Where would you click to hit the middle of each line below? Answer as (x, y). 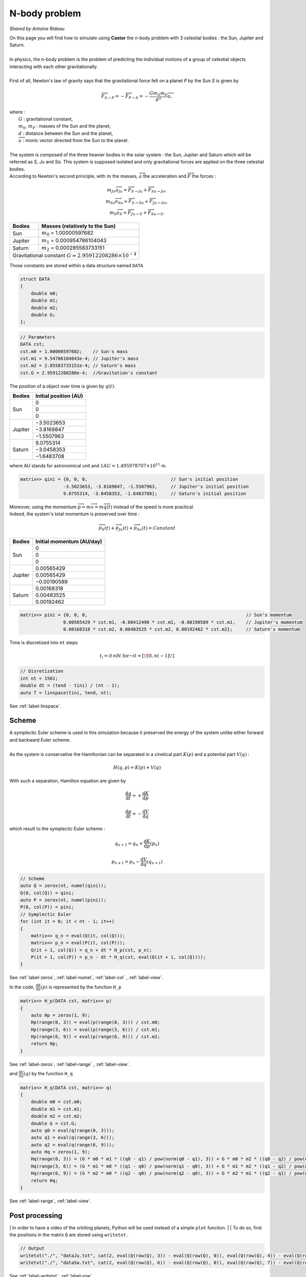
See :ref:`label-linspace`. (35, 706)
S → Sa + (140, 202)
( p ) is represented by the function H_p (81, 987)
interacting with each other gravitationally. (54, 66)
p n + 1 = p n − (125, 862)
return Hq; (44, 1180)
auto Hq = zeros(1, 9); (60, 1152)
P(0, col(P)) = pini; (47, 907)
